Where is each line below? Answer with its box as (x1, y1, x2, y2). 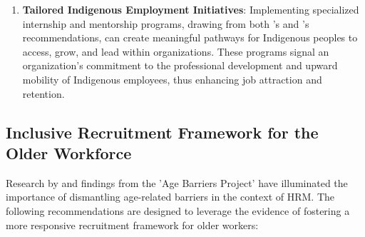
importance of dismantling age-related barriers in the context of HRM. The (6, 189, 334, 204)
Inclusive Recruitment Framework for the (6, 121, 319, 143)
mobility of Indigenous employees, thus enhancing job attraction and (22, 71, 322, 86)
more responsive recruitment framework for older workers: (6, 217, 259, 232)
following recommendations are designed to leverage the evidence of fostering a (6, 203, 350, 218)
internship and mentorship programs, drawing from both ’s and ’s (22, 16, 309, 31)
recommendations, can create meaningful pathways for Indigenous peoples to (22, 30, 358, 45)
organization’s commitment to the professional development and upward (22, 58, 338, 73)
